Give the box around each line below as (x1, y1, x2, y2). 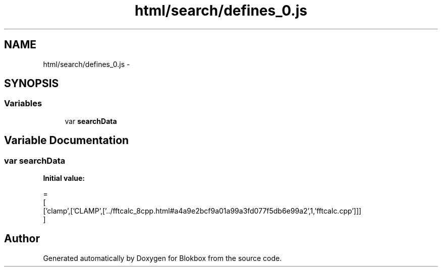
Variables (4, 98, 42, 109)
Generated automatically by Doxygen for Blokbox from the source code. (43, 253, 282, 262)
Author (4, 232, 40, 245)
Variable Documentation (4, 134, 129, 147)
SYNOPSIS (4, 77, 59, 90)
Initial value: (43, 174, 85, 183)
